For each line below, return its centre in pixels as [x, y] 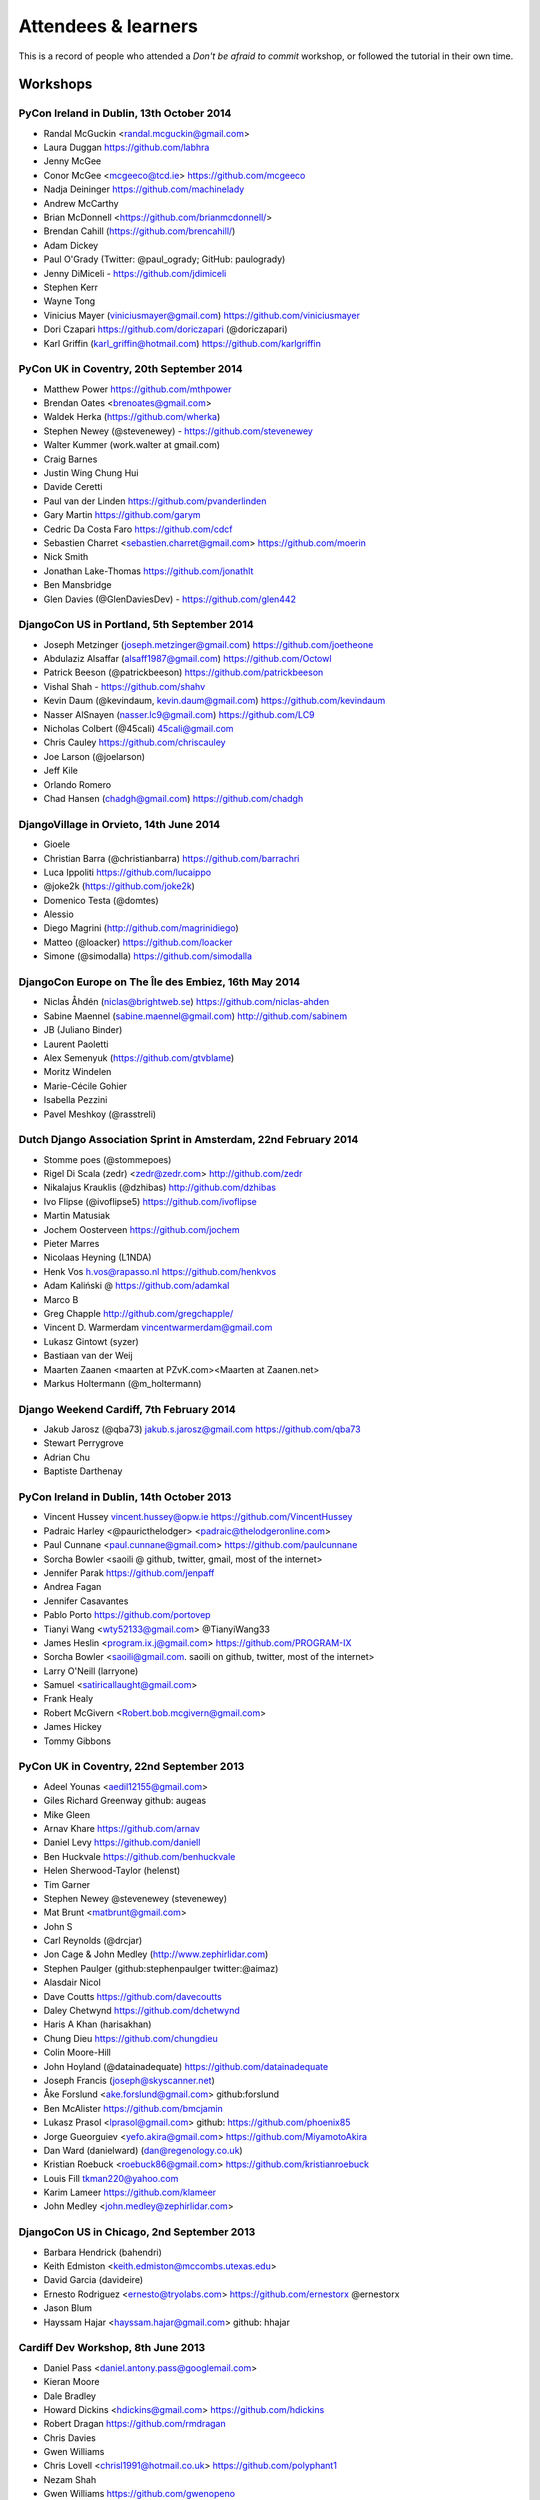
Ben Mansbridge [77, 585]
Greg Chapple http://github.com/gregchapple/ [138, 1313]
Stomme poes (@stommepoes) [107, 1159]
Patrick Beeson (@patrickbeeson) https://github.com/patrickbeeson [183, 672]
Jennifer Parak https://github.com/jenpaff [129, 1572]
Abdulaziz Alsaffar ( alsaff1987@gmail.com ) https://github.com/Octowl [187, 659]
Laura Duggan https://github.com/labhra [126, 147]
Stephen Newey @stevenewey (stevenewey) [135, 1898]
